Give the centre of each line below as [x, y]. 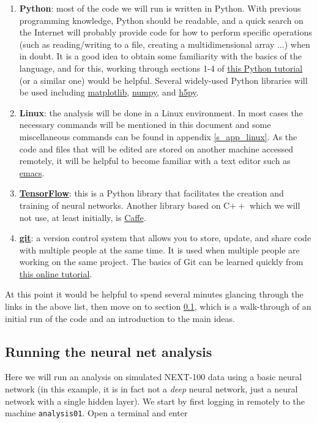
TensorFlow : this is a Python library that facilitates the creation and [151, 193]
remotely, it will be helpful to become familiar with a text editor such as [155, 161]
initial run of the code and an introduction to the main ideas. [120, 318]
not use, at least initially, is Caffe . [83, 217]
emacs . [32, 172]
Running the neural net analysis [109, 351]
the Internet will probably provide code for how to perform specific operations [166, 32]
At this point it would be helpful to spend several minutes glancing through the [154, 294]
